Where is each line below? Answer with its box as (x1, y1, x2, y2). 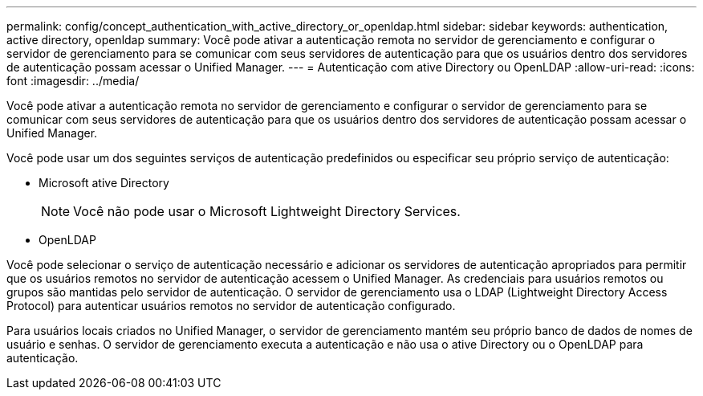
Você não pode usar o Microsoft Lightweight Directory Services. (73, 203, 461, 219)
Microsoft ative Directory (39, 176, 169, 190)
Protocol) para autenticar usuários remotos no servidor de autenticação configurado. (6, 299, 456, 312)
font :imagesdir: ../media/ (6, 74, 140, 88)
